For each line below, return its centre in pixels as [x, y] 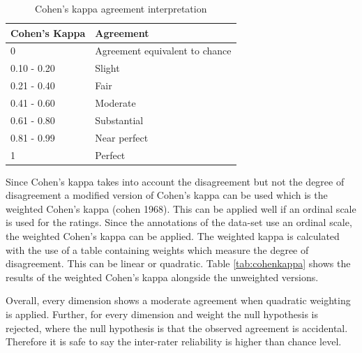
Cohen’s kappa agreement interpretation [121, 8]
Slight [107, 68]
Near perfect [122, 137]
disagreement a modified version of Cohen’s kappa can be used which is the [167, 195]
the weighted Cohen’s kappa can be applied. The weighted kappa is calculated [173, 235]
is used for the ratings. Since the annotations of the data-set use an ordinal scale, [179, 222]
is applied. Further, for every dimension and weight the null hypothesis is [162, 314]
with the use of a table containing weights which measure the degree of [157, 249]
